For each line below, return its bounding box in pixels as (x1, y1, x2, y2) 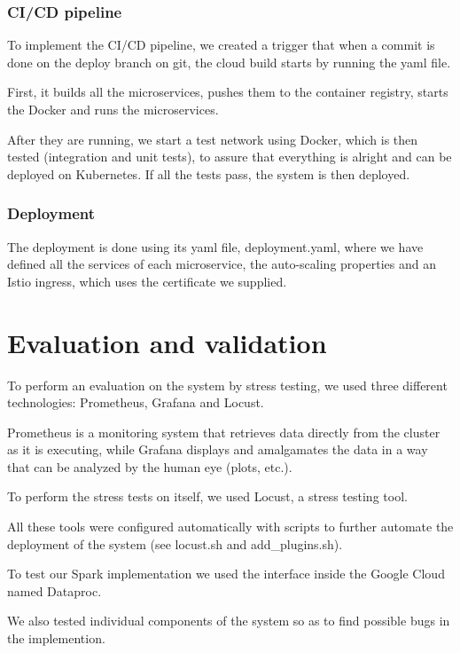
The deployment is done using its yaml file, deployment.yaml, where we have (7, 237, 424, 256)
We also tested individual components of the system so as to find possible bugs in (7, 611, 450, 630)
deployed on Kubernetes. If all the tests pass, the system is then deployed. (7, 164, 410, 183)
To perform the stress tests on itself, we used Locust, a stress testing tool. (7, 487, 408, 506)
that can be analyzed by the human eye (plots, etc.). (7, 457, 292, 476)
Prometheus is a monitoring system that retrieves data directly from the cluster (7, 422, 441, 441)
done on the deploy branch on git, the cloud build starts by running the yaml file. (7, 52, 451, 71)
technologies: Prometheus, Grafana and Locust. (7, 393, 264, 412)
